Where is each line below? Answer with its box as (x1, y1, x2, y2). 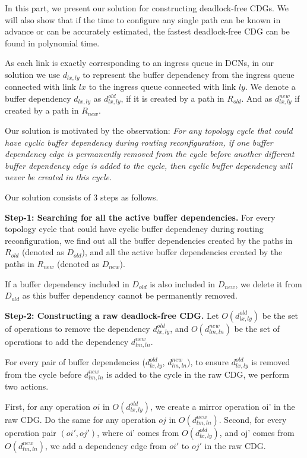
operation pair (5, 426, 56, 438)
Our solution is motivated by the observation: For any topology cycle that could (5, 124, 293, 137)
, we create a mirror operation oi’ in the (150, 400, 295, 412)
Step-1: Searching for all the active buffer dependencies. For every (5, 211, 276, 223)
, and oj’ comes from (219, 426, 295, 438)
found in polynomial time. (5, 36, 100, 49)
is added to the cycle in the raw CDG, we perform (106, 368, 289, 380)
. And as (241, 92, 273, 105)
